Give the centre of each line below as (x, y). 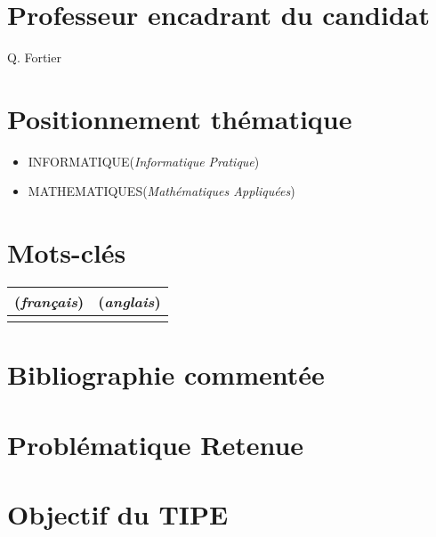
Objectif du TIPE (118, 514)
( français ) (49, 302)
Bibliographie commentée (166, 374)
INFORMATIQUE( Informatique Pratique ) (144, 161)
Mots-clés (67, 252)
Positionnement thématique (180, 118)
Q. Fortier (34, 57)
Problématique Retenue (156, 444)
